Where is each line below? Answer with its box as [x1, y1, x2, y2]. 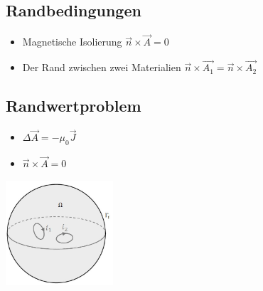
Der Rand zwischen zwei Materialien [22, 60, 181, 75]
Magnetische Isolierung [22, 34, 122, 49]
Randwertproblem [6, 95, 141, 117]
